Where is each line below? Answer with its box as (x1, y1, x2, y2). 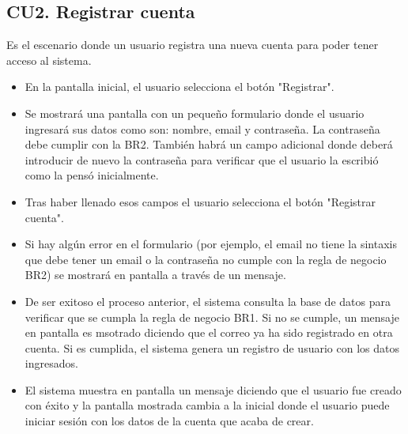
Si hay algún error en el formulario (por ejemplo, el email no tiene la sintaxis (25, 236, 397, 252)
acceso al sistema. (6, 51, 92, 68)
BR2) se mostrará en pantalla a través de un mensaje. (25, 266, 286, 283)
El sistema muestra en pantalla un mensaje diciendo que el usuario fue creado (25, 381, 402, 398)
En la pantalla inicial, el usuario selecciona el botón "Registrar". (25, 78, 334, 95)
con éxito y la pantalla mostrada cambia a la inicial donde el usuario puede (25, 397, 390, 413)
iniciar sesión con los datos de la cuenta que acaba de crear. (25, 413, 314, 429)
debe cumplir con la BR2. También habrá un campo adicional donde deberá (25, 136, 393, 153)
